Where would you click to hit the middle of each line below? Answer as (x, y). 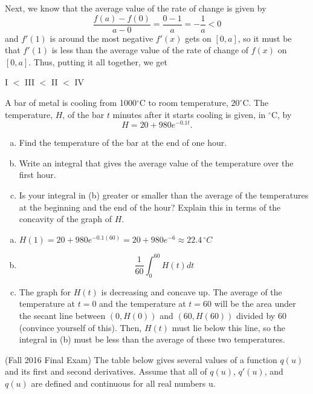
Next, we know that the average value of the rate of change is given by (136, 8)
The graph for (45, 291)
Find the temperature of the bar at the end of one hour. (123, 143)
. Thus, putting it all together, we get (98, 61)
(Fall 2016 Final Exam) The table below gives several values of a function (141, 359)
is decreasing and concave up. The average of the (192, 291)
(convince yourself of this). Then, (80, 327)
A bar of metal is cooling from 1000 (71, 103)
